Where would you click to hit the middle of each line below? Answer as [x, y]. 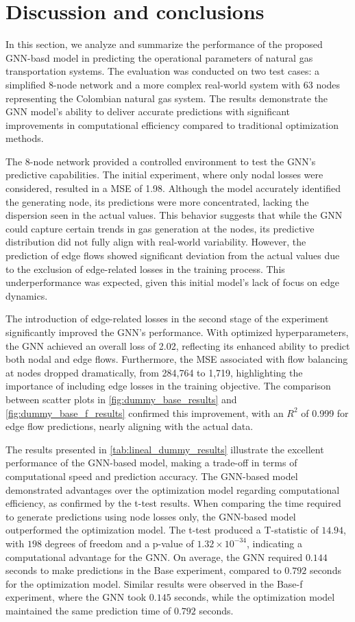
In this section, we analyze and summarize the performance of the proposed [164, 44]
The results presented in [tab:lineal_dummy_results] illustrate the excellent [165, 449]
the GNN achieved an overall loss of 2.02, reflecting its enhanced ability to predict [178, 345]
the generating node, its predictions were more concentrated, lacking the [157, 201]
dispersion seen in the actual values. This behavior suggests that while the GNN [174, 215]
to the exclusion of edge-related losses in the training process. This [145, 268]
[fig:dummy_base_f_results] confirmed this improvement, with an [145, 412]
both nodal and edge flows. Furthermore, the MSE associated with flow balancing [177, 359]
